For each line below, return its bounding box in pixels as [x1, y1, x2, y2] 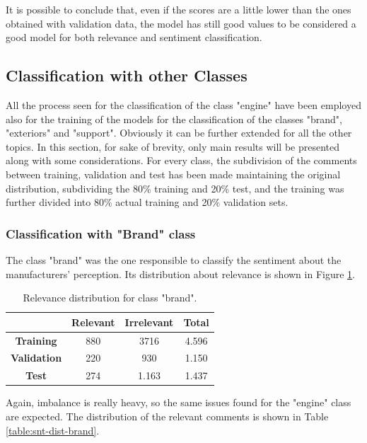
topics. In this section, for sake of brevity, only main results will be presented [6, 139, 340, 154]
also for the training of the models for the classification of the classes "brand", [6, 111, 342, 126]
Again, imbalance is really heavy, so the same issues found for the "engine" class [6, 395, 351, 410]
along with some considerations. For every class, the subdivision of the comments [6, 153, 357, 168]
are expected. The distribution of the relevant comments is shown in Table [6, 408, 329, 423]
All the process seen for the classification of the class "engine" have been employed [6, 97, 361, 112]
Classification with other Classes [6, 64, 247, 86]
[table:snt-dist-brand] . [6, 422, 100, 437]
